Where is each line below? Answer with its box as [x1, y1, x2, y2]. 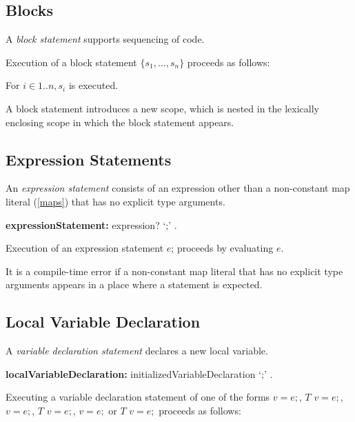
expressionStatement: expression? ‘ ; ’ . [6, 217, 177, 232]
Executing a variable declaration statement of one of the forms [6, 390, 270, 404]
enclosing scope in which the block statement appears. [6, 114, 234, 129]
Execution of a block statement [6, 54, 137, 69]
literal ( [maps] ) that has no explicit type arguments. [6, 194, 225, 208]
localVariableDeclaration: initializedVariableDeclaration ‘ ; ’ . [6, 366, 273, 381]
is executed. [68, 78, 119, 92]
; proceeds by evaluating [171, 241, 274, 255]
